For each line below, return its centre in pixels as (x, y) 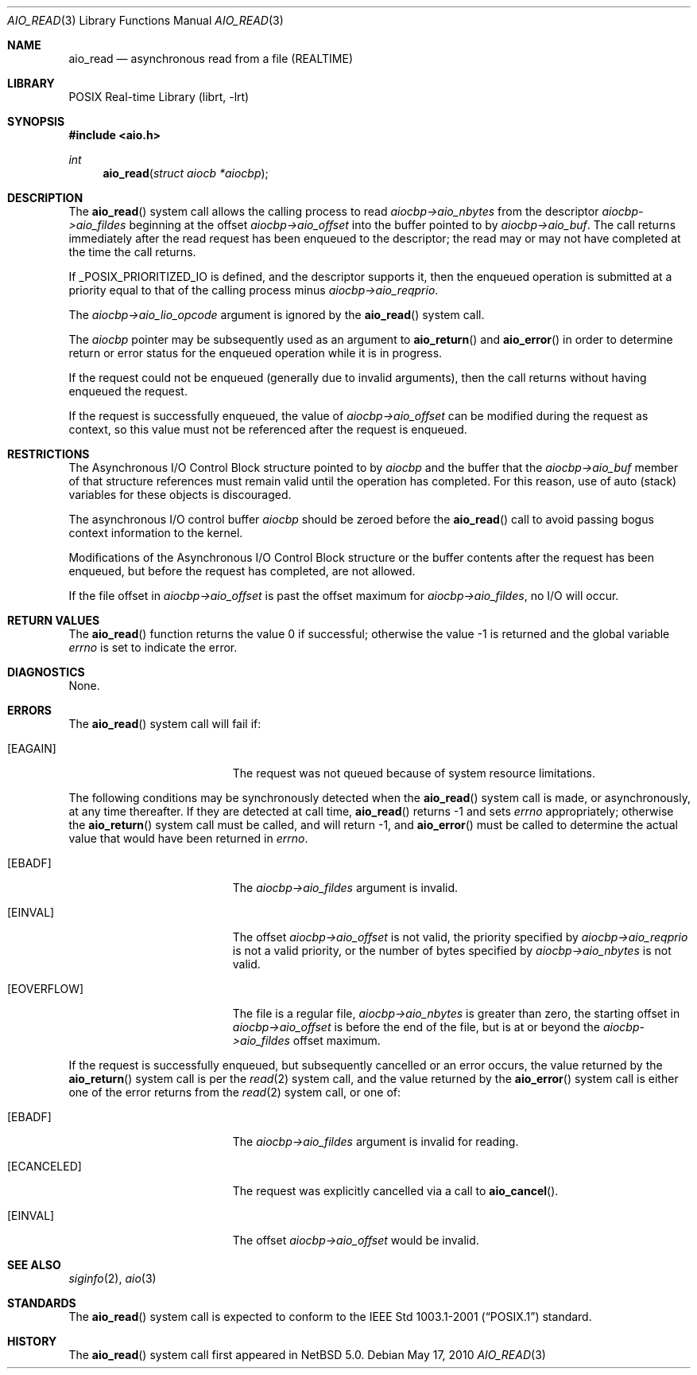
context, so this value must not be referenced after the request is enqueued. (268, 429)
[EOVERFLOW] (46, 989)
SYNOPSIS (36, 121)
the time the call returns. (132, 252)
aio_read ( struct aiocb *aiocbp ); (186, 173)
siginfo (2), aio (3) (112, 1278)
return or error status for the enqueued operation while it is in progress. (256, 353)
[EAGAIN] (32, 748)
